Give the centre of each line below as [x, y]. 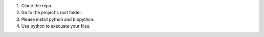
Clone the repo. [37, 6]
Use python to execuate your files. [56, 26]
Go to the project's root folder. [52, 13]
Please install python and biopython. [58, 19]
